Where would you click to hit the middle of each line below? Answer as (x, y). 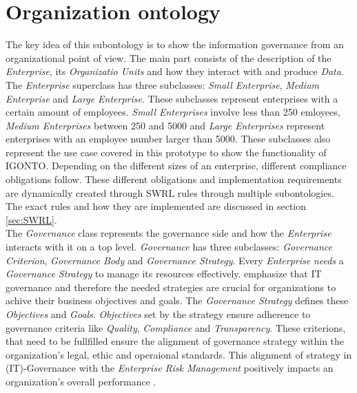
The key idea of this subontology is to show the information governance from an (175, 44)
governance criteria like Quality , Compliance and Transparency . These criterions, (176, 327)
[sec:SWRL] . (31, 219)
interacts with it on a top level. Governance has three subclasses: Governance (169, 247)
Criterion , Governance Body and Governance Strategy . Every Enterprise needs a (175, 260)
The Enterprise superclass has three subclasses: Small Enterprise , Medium (162, 84)
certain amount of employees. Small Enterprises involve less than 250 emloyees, (173, 112)
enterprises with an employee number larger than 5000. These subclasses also (168, 139)
